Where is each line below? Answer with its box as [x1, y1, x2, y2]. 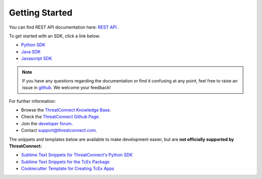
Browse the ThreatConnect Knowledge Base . [21, 107, 111, 113]
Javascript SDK [21, 56, 52, 62]
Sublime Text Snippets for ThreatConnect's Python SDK [21, 152, 133, 158]
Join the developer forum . [21, 120, 73, 126]
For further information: [9, 98, 56, 104]
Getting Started [9, 7, 73, 18]
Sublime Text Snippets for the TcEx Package [21, 159, 110, 164]
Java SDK [21, 49, 41, 54]
